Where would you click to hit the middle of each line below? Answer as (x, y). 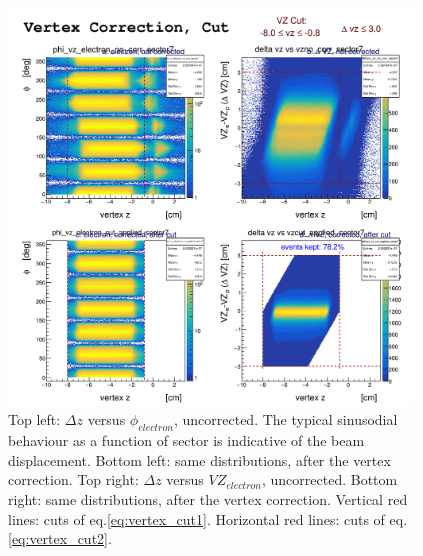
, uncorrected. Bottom (329, 479)
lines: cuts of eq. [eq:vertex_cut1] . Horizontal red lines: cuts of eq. (208, 518)
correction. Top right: (73, 479)
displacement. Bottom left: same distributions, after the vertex (199, 459)
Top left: (34, 419)
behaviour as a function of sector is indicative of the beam (186, 440)
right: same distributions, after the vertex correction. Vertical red (208, 499)
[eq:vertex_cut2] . (60, 538)
